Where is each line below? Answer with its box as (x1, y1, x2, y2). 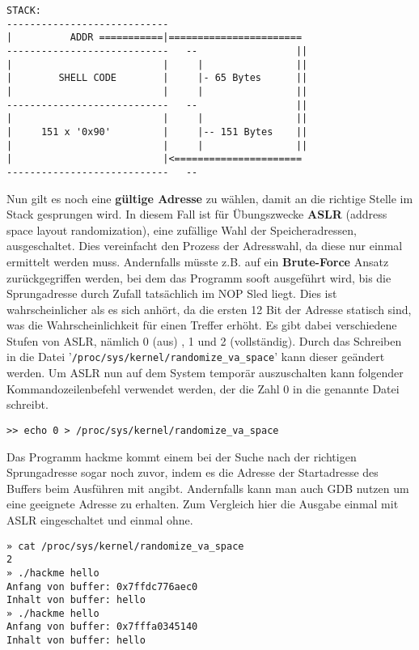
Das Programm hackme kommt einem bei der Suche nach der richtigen (6, 448, 357, 465)
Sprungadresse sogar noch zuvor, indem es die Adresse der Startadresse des (6, 464, 379, 481)
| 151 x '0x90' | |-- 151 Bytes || (6, 125, 308, 138)
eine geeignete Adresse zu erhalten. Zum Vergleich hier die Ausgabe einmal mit (6, 495, 399, 512)
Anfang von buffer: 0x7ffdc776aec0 (6, 580, 198, 593)
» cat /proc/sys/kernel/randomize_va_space (6, 540, 244, 552)
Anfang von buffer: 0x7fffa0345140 (6, 621, 198, 633)
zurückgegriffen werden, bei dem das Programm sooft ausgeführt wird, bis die (6, 269, 391, 286)
